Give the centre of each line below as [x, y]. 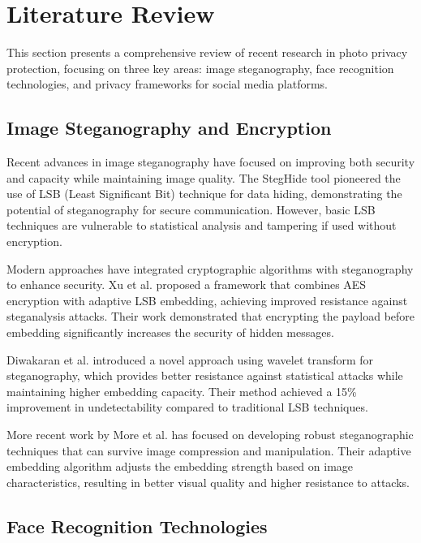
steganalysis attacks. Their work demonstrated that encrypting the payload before [211, 316]
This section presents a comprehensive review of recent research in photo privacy [207, 52]
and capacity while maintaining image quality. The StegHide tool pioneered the [204, 177]
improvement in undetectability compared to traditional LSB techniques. [187, 407]
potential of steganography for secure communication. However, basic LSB [191, 209]
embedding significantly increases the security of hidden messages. [170, 332]
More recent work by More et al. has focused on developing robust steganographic [210, 435]
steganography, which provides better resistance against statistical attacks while [205, 375]
